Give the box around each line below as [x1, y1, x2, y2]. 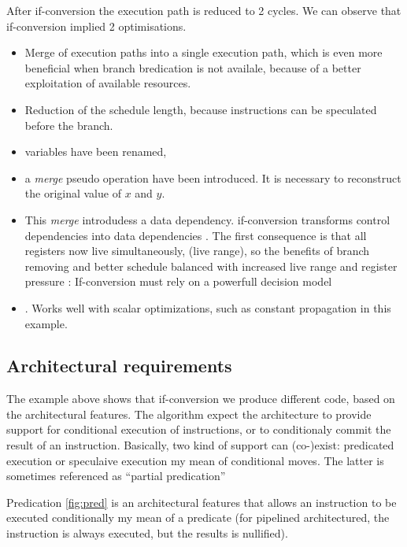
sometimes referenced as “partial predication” [6, 468, 226, 484]
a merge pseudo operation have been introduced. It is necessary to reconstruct [24, 169, 401, 186]
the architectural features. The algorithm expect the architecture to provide [6, 405, 372, 422]
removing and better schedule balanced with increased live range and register [24, 257, 398, 274]
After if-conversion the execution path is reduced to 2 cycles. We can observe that [6, 2, 401, 18]
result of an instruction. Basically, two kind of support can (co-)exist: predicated [6, 437, 394, 453]
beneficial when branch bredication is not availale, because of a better [24, 59, 361, 76]
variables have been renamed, [24, 143, 167, 160]
